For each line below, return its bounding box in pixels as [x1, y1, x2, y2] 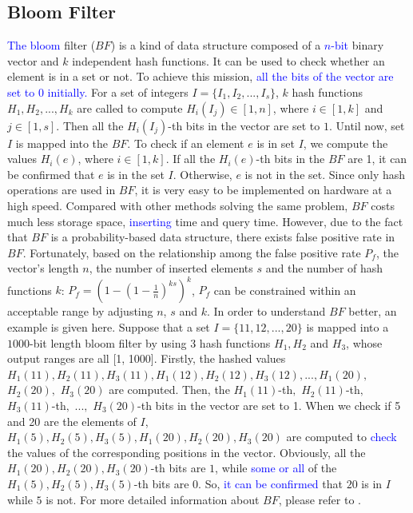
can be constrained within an [213, 281, 356, 298]
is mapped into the [15, 134, 109, 151]
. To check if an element [127, 134, 244, 151]
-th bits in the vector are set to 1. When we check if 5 [137, 396, 401, 413]
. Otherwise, [173, 165, 232, 182]
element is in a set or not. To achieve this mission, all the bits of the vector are [7, 68, 394, 85]
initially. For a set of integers [47, 83, 189, 100]
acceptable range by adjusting [7, 303, 153, 320]
